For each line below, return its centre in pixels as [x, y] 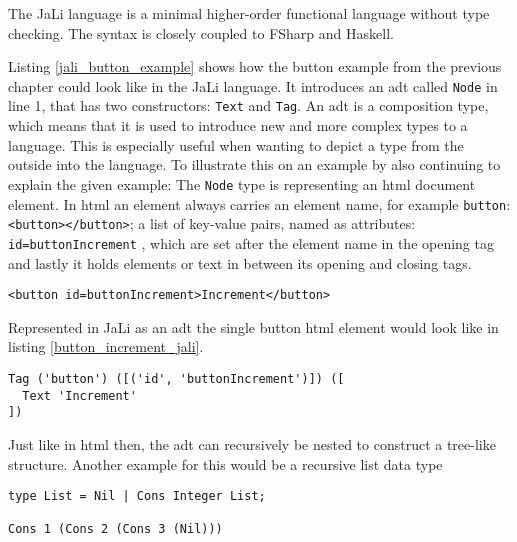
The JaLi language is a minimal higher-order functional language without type [249, 13]
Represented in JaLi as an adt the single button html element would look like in [253, 326]
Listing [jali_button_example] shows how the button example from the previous [255, 66]
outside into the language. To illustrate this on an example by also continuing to [254, 164]
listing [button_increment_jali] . [106, 346]
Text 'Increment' [79, 395]
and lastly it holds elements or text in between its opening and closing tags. [240, 262]
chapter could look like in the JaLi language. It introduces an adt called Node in [253, 85]
